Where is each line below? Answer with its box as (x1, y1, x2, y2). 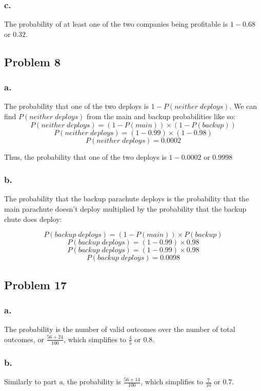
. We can (229, 101, 257, 111)
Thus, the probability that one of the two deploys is (4, 151, 167, 162)
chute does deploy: (4, 213, 62, 224)
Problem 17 (4, 276, 67, 292)
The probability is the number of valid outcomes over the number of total (4, 324, 235, 334)
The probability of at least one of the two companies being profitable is (4, 18, 228, 29)
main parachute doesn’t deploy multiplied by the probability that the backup (4, 203, 247, 214)
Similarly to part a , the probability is (4, 376, 121, 387)
